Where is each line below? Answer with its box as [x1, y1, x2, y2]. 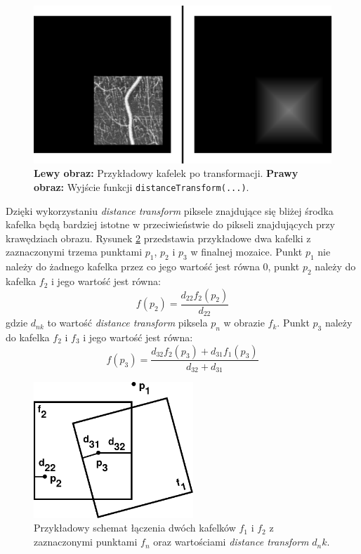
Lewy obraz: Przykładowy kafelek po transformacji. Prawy [34, 166, 298, 180]
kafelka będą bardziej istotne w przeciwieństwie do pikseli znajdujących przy [6, 217, 335, 232]
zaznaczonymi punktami [34, 534, 138, 549]
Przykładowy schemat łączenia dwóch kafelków [34, 520, 236, 535]
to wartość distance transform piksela [47, 315, 208, 330]
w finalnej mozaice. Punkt [190, 244, 303, 259]
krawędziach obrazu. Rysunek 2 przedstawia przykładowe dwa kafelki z [6, 230, 311, 245]
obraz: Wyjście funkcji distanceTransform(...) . [34, 180, 249, 194]
